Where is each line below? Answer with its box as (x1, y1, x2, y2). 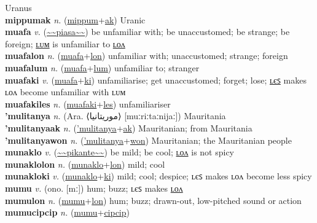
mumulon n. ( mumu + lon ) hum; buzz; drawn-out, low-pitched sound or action (5, 194, 302, 206)
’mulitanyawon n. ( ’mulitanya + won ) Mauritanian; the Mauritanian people (5, 133, 292, 146)
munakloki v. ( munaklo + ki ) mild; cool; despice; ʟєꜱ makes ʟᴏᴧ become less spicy (5, 170, 312, 182)
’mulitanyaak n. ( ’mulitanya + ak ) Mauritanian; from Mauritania (5, 121, 252, 134)
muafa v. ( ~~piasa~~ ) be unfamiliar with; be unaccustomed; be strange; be (5, 25, 290, 38)
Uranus (5, 1, 32, 14)
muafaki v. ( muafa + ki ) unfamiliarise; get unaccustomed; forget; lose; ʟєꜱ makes (5, 73, 307, 86)
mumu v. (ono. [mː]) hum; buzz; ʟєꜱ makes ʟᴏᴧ (5, 181, 183, 194)
